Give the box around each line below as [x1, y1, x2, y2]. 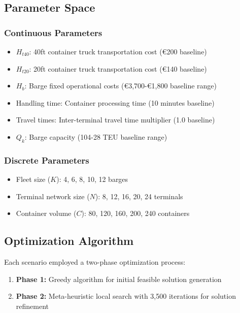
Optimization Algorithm [4, 233, 134, 248]
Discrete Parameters [4, 153, 89, 166]
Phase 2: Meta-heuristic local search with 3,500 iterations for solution [16, 291, 236, 301]
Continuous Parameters [4, 26, 102, 39]
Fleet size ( [16, 173, 51, 184]
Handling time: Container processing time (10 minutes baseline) [16, 97, 215, 108]
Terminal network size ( [16, 191, 90, 201]
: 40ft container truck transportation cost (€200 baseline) [29, 46, 207, 56]
